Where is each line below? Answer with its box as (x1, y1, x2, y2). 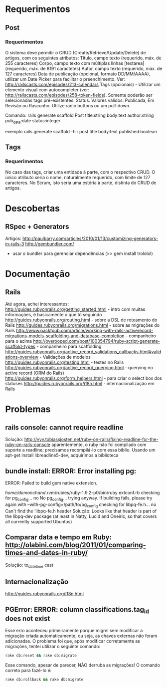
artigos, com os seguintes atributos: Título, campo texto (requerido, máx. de (5, 55, 162, 61)
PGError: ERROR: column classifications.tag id (5, 605, 150, 615)
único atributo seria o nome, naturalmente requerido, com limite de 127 (5, 175, 151, 181)
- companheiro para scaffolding (36, 343, 102, 350)
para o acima (5, 338, 32, 344)
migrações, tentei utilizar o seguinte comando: (5, 644, 101, 650)
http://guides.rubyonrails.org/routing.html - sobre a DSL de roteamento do (5, 317, 158, 323)
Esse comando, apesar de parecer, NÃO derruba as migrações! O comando (5, 662, 161, 668)
